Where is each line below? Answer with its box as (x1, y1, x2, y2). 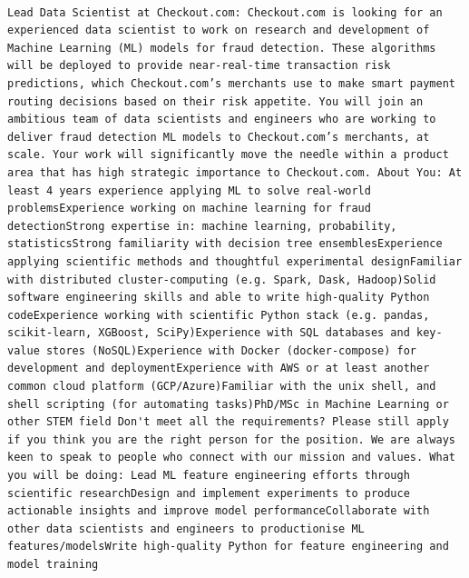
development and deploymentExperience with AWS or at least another (7, 362, 430, 375)
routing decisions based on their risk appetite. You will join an (7, 95, 424, 108)
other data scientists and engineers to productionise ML (7, 522, 365, 535)
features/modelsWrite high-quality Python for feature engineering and (7, 540, 449, 553)
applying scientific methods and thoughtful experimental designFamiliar (7, 254, 463, 268)
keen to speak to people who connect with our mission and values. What (7, 451, 455, 464)
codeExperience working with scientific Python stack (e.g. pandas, (7, 308, 430, 322)
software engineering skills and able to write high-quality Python (7, 291, 430, 304)
